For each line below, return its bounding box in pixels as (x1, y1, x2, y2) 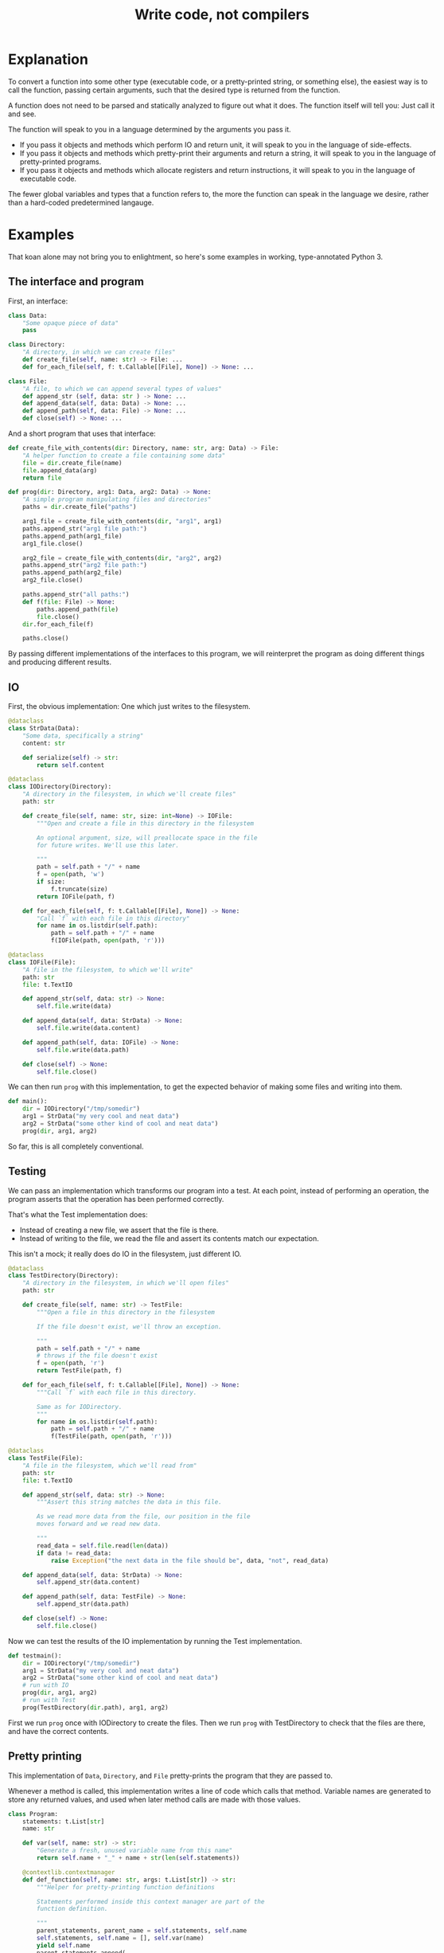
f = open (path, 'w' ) (36, 871, 105, 879)
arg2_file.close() (21, 576, 84, 585)
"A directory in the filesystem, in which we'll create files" (21, 790, 237, 798)
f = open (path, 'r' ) (36, 1360, 105, 1368)
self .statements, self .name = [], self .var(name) (36, 1934, 204, 1942)
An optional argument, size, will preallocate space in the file (36, 834, 258, 842)
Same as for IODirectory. (36, 1403, 123, 1411)
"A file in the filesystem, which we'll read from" (21, 1462, 197, 1470)
